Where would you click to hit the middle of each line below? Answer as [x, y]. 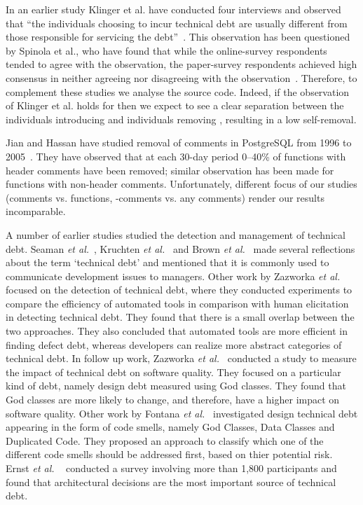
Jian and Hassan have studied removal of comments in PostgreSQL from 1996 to [179, 143]
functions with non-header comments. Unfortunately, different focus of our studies [181, 184]
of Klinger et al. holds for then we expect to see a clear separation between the [175, 105]
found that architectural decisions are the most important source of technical [171, 482]
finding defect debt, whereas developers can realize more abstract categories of [174, 344]
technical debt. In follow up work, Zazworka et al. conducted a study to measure [181, 358]
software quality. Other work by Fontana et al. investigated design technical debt [182, 413]
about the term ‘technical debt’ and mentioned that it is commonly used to [167, 262]
